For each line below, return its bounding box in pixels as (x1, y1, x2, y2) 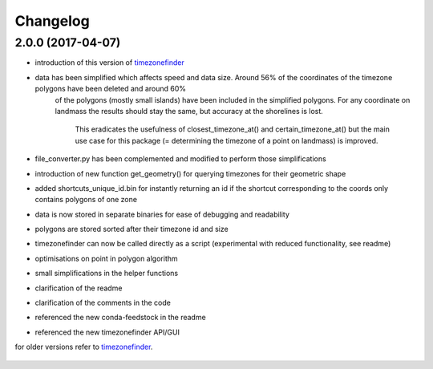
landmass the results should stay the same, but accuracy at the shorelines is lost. (55, 106, 324, 116)
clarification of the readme (34, 283, 123, 293)
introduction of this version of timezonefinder (34, 58, 184, 67)
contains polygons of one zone (34, 195, 138, 205)
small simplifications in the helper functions (34, 269, 179, 278)
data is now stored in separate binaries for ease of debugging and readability (34, 209, 290, 219)
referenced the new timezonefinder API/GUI (34, 327, 180, 337)
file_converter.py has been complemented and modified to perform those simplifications (34, 154, 326, 164)
